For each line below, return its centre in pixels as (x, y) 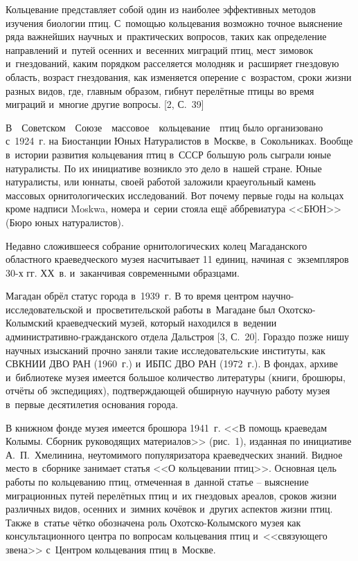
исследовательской (44, 309)
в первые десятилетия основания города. (92, 404)
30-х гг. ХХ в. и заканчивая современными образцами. (123, 272)
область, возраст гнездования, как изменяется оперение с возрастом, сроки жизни (179, 76)
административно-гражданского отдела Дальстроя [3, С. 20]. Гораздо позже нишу (177, 337)
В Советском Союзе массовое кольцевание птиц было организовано (164, 127)
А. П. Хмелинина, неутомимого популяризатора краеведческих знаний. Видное (174, 454)
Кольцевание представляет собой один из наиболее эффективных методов (161, 9)
